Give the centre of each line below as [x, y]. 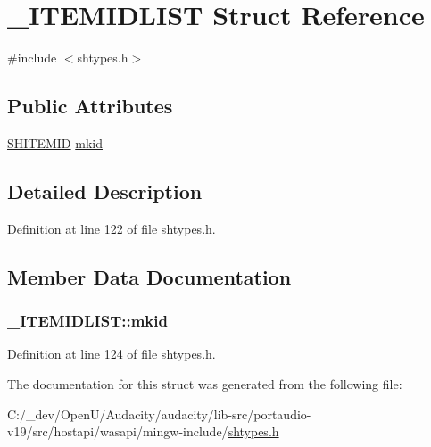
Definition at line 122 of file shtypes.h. [112, 228]
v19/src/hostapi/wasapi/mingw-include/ [118, 431]
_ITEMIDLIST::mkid [87, 321]
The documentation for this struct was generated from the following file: [205, 383]
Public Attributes [90, 106]
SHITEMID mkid [55, 142]
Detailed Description [105, 190]
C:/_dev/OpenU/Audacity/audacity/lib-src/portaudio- [159, 414]
